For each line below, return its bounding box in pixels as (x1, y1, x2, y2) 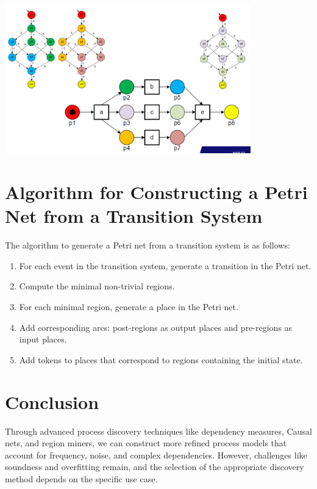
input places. (19, 333, 67, 346)
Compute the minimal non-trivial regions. (19, 280, 175, 292)
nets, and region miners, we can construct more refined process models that (5, 436, 287, 449)
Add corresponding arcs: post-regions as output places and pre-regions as (19, 321, 293, 333)
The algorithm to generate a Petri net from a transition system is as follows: (5, 239, 290, 252)
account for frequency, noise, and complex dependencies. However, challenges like (5, 448, 307, 461)
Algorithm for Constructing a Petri (5, 179, 308, 205)
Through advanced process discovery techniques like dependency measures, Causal (5, 424, 312, 437)
